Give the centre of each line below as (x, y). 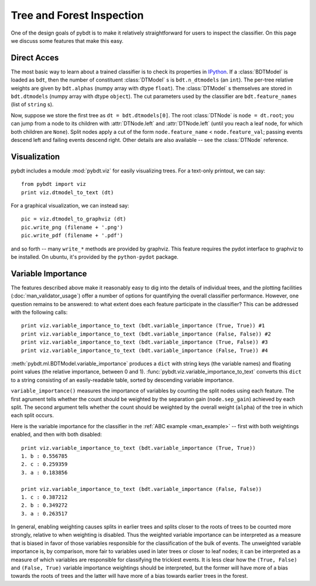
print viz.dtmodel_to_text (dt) (68, 192)
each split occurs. (32, 415)
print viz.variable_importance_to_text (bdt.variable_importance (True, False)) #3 (145, 342)
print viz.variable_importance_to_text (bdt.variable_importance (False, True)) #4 (145, 350)
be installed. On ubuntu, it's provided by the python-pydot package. (95, 257)
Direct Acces (35, 58)
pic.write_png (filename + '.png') (72, 227)
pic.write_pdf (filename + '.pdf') (72, 236)
